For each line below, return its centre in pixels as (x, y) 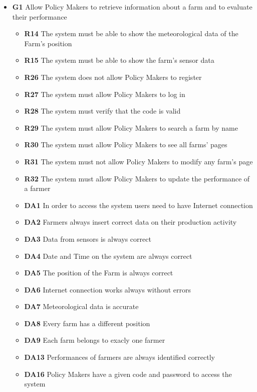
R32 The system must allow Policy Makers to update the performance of (137, 178)
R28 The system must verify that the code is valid (102, 111)
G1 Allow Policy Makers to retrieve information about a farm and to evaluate (132, 7)
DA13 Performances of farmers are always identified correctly (119, 357)
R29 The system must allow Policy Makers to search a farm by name (131, 127)
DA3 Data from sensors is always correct (88, 238)
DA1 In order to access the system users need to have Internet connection (139, 205)
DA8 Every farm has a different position (87, 323)
